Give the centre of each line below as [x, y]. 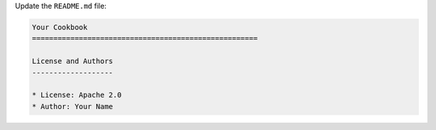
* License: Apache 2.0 [77, 95]
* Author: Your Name [72, 106]
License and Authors [72, 61]
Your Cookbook [60, 27]
